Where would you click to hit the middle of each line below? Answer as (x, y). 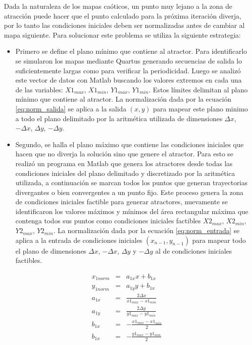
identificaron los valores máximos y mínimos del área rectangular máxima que (132, 211)
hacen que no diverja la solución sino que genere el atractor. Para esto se (124, 154)
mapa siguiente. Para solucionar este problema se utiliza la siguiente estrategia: (122, 34)
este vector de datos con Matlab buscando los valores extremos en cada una (128, 80)
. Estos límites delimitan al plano (198, 89)
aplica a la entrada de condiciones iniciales (79, 240)
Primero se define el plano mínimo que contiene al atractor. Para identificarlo (131, 51)
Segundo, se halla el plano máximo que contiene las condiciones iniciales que (129, 144)
